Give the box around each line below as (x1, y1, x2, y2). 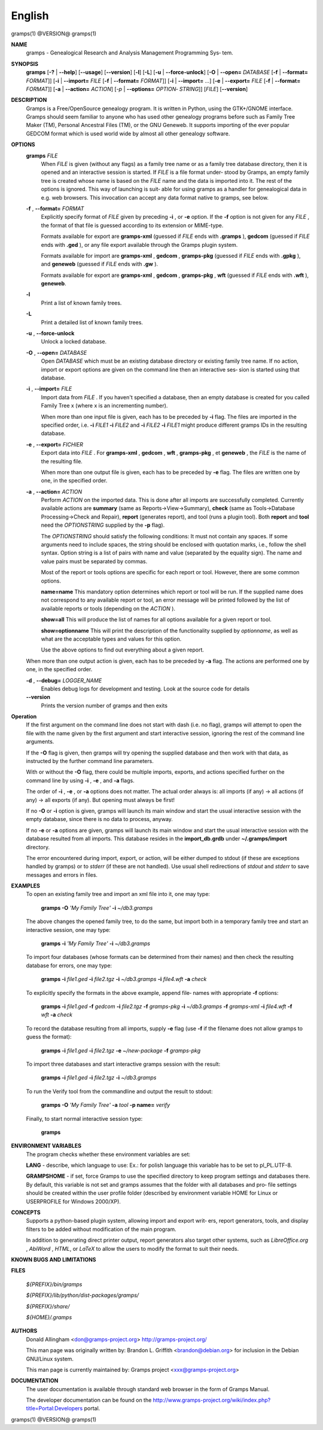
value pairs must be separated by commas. (41, 557, 148, 565)
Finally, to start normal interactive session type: (26, 1115, 143, 1122)
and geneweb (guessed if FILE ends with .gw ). (41, 261, 159, 268)
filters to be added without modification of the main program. (26, 1226, 176, 1233)
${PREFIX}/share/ (26, 1302, 70, 1310)
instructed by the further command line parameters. (26, 758, 154, 765)
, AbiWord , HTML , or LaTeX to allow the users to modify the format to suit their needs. (26, 1245, 239, 1252)
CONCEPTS (11, 1209, 41, 1216)
